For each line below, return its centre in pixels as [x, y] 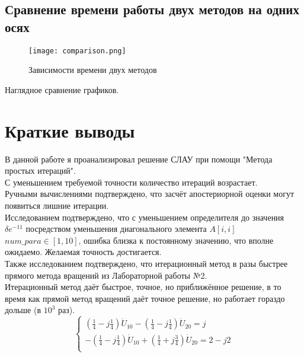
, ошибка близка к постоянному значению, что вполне [176, 240]
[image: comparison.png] [77, 51]
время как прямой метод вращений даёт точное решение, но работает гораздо [145, 298]
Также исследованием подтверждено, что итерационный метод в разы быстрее [146, 263]
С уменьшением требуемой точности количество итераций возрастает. [131, 182]
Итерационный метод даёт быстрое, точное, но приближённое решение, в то [143, 287]
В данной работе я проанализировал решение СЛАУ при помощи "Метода [139, 159]
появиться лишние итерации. [57, 205]
